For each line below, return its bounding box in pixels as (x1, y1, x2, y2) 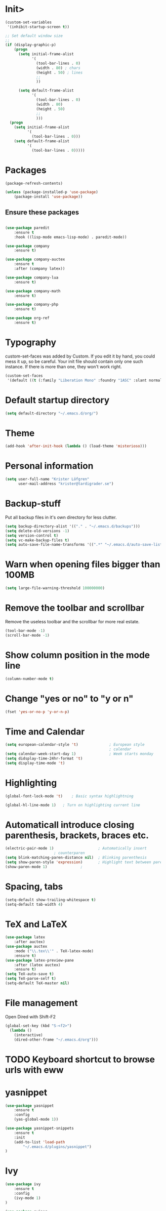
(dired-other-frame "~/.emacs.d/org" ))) (14, 1037, 98, 1042)
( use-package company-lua (5, 275, 58, 280)
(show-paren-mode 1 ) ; (5, 864, 83, 869)
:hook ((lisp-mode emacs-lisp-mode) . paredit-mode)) (14, 235, 127, 240)
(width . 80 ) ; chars (36, 65, 81, 70)
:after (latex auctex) (14, 962, 61, 968)
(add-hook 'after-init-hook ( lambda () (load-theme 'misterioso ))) (5, 444, 147, 449)
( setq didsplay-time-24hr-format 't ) (5, 756, 83, 761)
